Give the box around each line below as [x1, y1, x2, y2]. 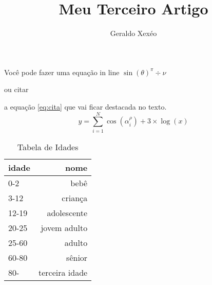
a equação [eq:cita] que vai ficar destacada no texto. [4, 101, 167, 112]
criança [62, 191, 88, 204]
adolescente [47, 206, 88, 219]
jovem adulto [41, 221, 88, 234]
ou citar [4, 84, 29, 95]
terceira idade [38, 266, 88, 278]
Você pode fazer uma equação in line [4, 66, 120, 77]
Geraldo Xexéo [110, 28, 157, 39]
